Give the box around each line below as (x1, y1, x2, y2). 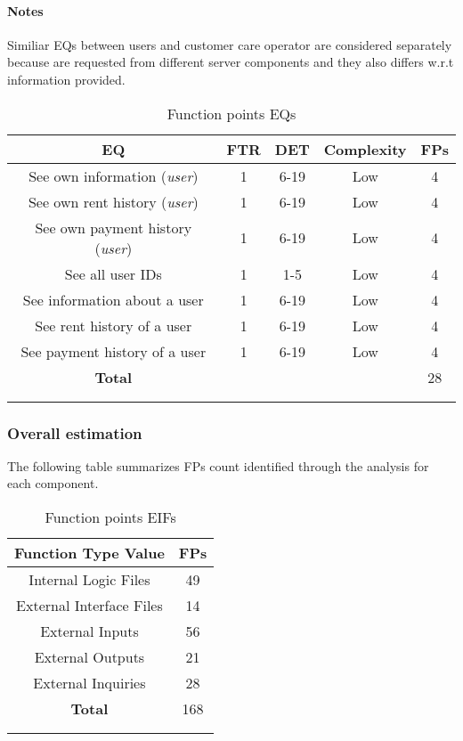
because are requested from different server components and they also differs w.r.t (7, 53, 454, 71)
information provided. (7, 69, 126, 88)
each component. (7, 474, 99, 493)
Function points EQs (167, 102, 296, 124)
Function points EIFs (45, 506, 176, 527)
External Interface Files (16, 594, 163, 615)
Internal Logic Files (28, 568, 150, 590)
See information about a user (22, 289, 204, 310)
